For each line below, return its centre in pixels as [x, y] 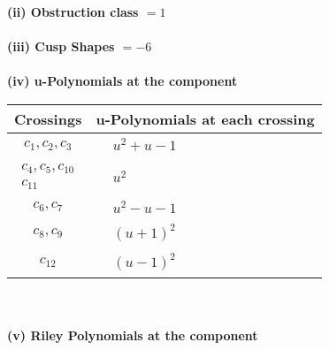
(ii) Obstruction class [73, 11]
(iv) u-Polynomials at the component [122, 81]
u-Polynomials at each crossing [205, 118]
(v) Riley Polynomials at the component [133, 335]
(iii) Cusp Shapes [61, 46]
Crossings [48, 118]
